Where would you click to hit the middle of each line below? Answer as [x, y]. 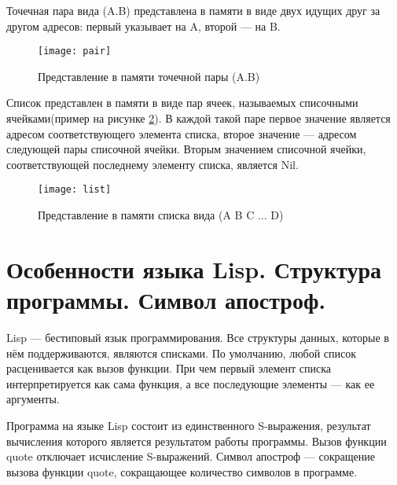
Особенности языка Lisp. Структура [194, 268]
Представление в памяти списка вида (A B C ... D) [161, 215]
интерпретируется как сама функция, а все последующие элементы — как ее [191, 383]
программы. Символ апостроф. [166, 300]
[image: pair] [75, 51]
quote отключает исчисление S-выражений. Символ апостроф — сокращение [191, 456]
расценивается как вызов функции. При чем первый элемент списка [169, 368]
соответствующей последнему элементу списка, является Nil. [153, 164]
